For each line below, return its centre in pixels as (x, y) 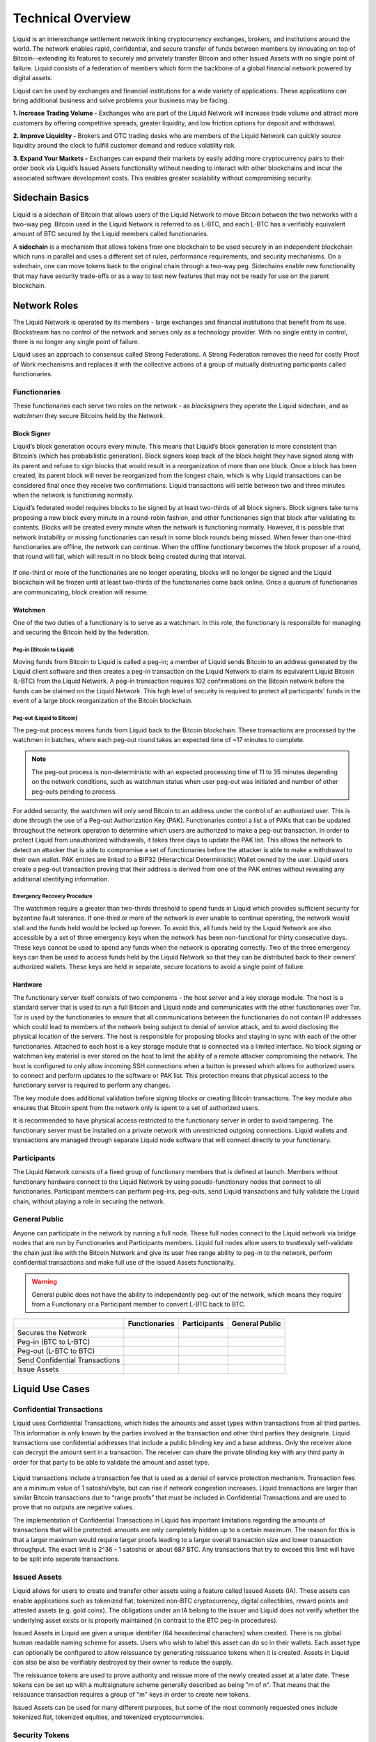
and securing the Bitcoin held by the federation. (81, 632)
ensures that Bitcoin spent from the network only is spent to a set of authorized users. (136, 1108)
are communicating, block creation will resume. (81, 592)
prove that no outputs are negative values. (73, 1507)
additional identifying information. (61, 879)
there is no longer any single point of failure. (76, 341)
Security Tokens (41, 1735)
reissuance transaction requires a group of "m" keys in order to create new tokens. (132, 1695)
